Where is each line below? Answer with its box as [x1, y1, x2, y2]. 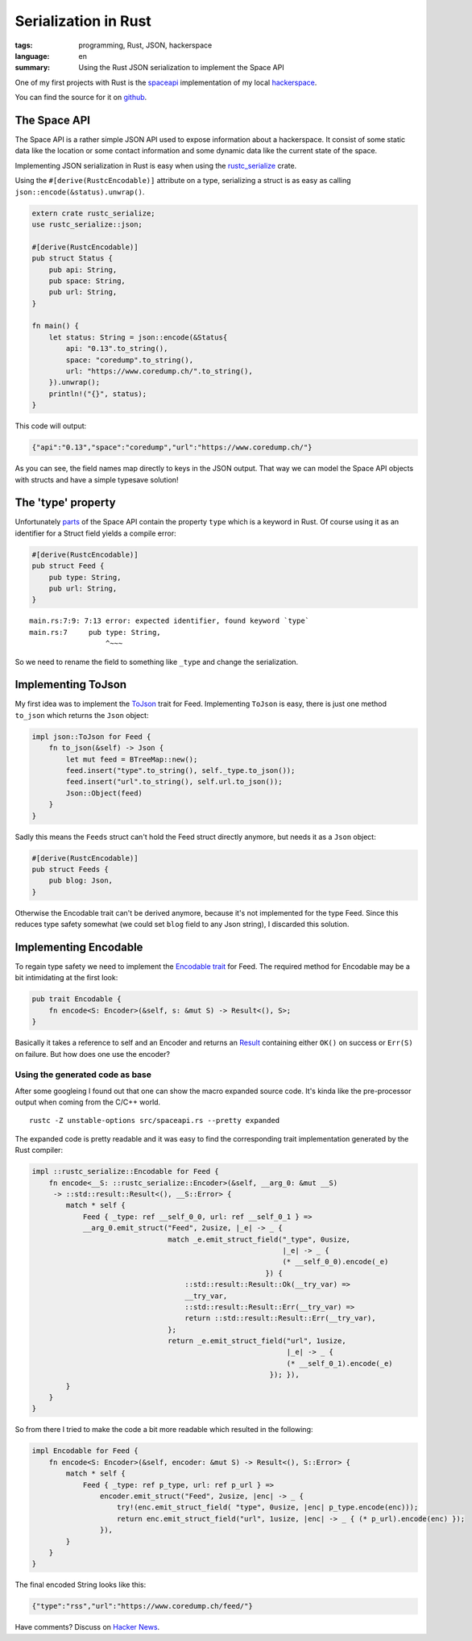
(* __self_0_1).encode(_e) [286, 1359, 394, 1367]
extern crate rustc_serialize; [31, 208, 156, 218]
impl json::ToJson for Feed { [31, 732, 151, 741]
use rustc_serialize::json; [31, 219, 143, 229]
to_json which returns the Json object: [14, 710, 149, 720]
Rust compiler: [14, 1146, 64, 1155]
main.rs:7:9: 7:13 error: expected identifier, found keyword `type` [29, 616, 310, 625]
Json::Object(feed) [65, 788, 143, 798]
